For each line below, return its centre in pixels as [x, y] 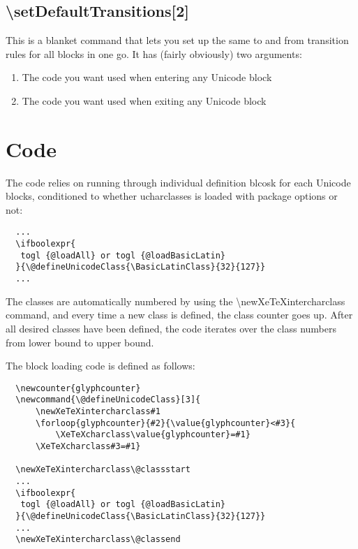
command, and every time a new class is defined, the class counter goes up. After [179, 315]
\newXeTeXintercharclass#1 [98, 412]
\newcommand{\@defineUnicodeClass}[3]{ [108, 400]
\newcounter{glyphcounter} [78, 388]
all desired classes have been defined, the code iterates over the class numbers [171, 328]
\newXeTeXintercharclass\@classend [98, 540]
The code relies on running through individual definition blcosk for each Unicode [178, 182]
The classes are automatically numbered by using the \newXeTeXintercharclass [176, 301]
